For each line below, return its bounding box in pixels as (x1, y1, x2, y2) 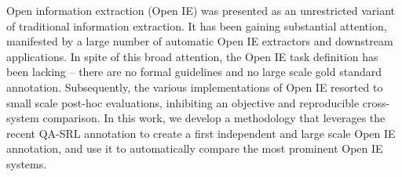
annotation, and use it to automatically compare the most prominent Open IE (6, 140, 383, 157)
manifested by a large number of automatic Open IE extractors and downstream (6, 33, 393, 49)
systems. (6, 155, 47, 172)
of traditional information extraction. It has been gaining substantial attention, (6, 17, 387, 34)
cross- (362, 94, 390, 110)
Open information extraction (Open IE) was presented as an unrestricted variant (6, 2, 396, 18)
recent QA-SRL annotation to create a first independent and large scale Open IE (6, 125, 396, 141)
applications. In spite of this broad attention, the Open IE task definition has (6, 48, 378, 64)
